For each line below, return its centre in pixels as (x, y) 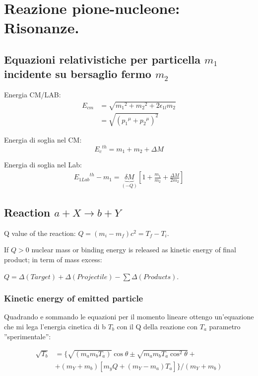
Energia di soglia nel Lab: (43, 165)
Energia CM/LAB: (32, 95)
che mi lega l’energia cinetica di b (55, 326)
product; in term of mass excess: (53, 259)
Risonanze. (42, 28)
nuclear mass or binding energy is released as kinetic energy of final (134, 250)
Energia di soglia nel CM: (43, 139)
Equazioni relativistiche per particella (102, 59)
